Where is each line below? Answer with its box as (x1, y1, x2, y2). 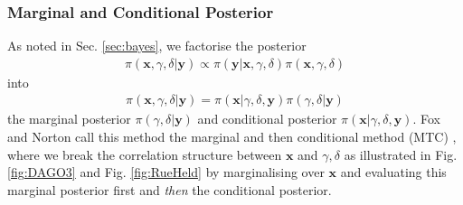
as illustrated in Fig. (344, 144, 458, 163)
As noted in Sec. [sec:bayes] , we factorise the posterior (7, 36, 307, 55)
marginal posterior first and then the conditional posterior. (7, 180, 332, 199)
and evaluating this (340, 163, 447, 182)
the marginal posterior (7, 109, 131, 128)
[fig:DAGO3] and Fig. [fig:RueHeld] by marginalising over (7, 163, 325, 182)
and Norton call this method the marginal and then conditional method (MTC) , (7, 127, 457, 146)
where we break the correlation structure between (7, 144, 282, 163)
